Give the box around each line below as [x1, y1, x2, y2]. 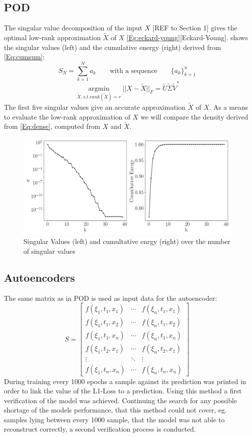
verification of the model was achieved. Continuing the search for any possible [4, 395, 237, 405]
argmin [88, 85, 110, 92]
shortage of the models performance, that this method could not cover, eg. [4, 405, 227, 415]
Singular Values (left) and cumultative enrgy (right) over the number [23, 236, 230, 246]
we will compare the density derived [140, 111, 249, 121]
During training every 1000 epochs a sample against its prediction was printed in [4, 376, 247, 386]
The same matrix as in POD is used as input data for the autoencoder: [4, 292, 217, 303]
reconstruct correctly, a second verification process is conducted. [4, 424, 196, 434]
